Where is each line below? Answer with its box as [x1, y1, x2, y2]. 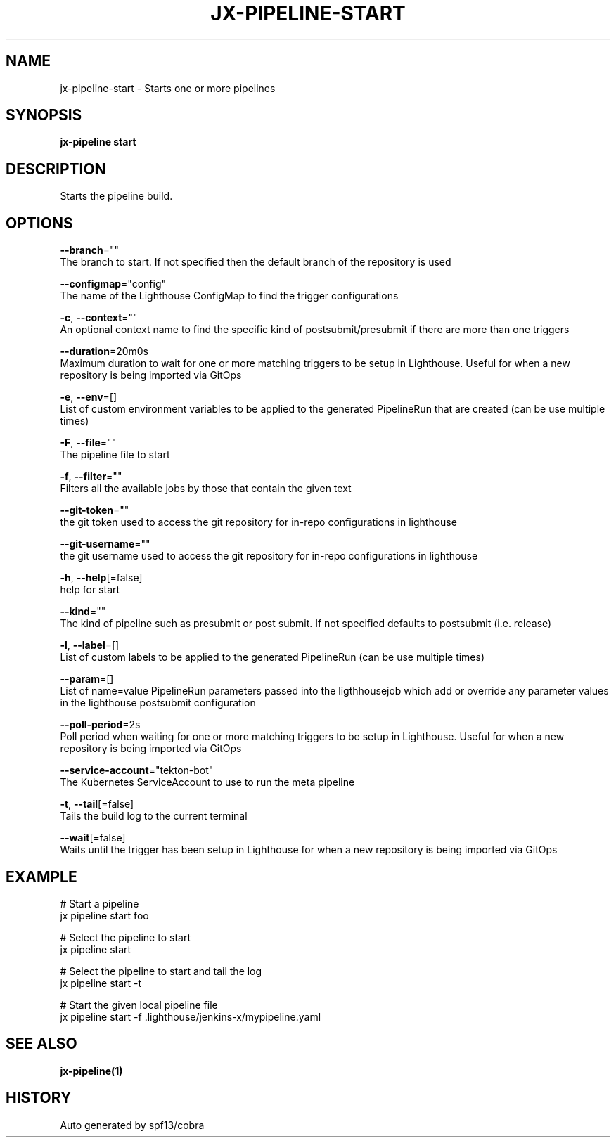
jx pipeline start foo [60, 909, 149, 922]
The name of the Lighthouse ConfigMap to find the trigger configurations [60, 290, 399, 302]
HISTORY [6, 1089, 72, 1107]
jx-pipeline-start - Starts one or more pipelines [60, 82, 276, 94]
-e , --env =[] [60, 391, 117, 403]
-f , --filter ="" [60, 470, 122, 483]
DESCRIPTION [6, 160, 106, 178]
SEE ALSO [6, 1035, 77, 1053]
